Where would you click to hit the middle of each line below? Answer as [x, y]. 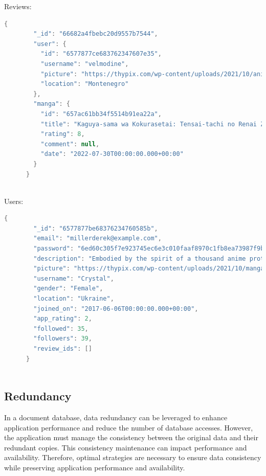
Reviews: [18, 6]
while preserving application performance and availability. [95, 467]
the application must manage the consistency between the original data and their [131, 437]
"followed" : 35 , [61, 328]
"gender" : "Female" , [68, 289]
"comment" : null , [70, 144]
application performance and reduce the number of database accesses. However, [129, 427]
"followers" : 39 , [63, 339]
